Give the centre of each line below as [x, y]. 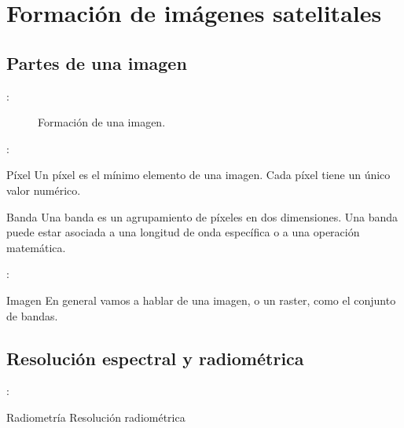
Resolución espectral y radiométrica [155, 358]
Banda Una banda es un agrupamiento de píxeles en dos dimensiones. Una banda [202, 216]
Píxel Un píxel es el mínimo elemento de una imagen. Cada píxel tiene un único [198, 175]
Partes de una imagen [97, 62]
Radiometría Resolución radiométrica [96, 417]
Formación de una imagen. [102, 122]
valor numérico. [44, 190]
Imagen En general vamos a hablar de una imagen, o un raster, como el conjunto [201, 300]
